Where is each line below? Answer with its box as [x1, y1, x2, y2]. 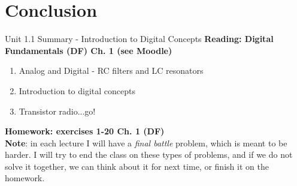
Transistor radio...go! [19, 104, 96, 117]
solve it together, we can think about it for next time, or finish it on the [5, 160, 269, 172]
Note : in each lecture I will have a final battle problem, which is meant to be [5, 136, 287, 149]
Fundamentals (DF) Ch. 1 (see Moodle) [5, 44, 172, 56]
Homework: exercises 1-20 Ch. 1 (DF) [5, 125, 165, 137]
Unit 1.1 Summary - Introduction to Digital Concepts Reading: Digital [5, 32, 274, 45]
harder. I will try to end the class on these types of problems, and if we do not [5, 148, 293, 161]
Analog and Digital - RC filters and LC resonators [19, 64, 204, 77]
